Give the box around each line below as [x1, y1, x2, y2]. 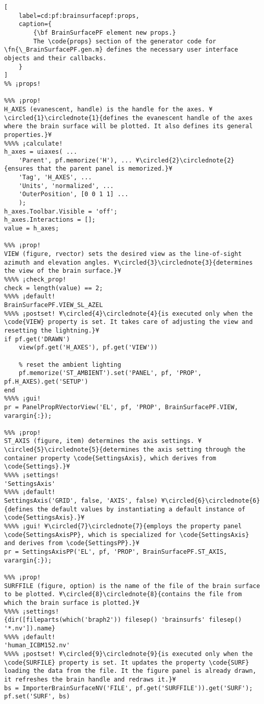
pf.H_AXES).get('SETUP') [4, 378, 88, 385]
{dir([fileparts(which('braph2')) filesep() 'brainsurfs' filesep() [4, 616, 242, 624]
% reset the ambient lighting [18, 361, 122, 368]
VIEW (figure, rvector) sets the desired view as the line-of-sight [4, 250, 242, 258]
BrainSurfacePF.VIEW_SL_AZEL [4, 301, 103, 309]
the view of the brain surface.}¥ [4, 267, 122, 275]
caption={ [18, 20, 52, 28]
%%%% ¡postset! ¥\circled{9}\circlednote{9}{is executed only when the [4, 650, 253, 658]
